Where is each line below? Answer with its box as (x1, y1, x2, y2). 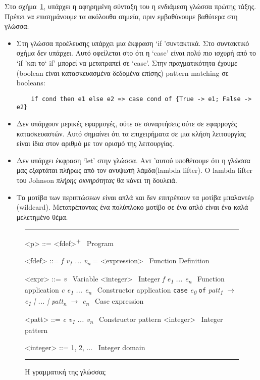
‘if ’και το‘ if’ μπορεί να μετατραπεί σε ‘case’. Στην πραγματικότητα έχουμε (16, 57, 237, 68)
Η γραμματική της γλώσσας (25, 366, 106, 377)
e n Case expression (82, 296, 144, 307)
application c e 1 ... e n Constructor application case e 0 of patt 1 (25, 284, 223, 296)
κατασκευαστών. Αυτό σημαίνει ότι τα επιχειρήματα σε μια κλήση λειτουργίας (16, 128, 246, 138)
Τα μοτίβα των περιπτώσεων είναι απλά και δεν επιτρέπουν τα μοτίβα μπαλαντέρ (16, 192, 254, 202)
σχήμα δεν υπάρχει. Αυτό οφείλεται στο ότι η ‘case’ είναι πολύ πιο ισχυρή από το (16, 47, 256, 58)
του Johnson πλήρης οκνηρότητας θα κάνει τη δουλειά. (16, 175, 177, 185)
